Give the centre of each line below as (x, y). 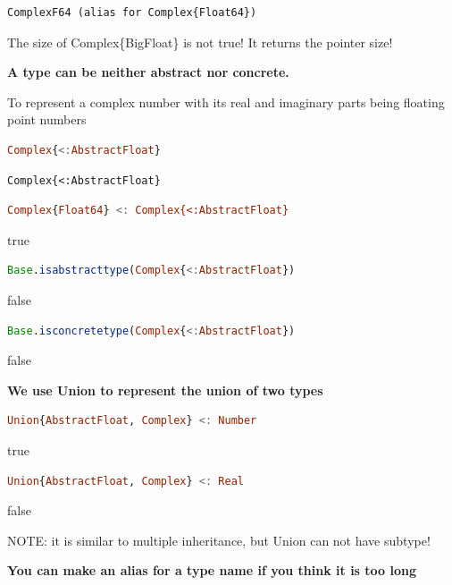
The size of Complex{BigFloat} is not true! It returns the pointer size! (200, 42)
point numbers (47, 119)
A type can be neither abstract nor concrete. (148, 72)
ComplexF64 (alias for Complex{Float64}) (132, 13)
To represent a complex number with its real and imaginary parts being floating (226, 102)
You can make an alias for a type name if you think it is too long (212, 570)
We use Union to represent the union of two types (165, 390)
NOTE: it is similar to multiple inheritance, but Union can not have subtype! (219, 540)
